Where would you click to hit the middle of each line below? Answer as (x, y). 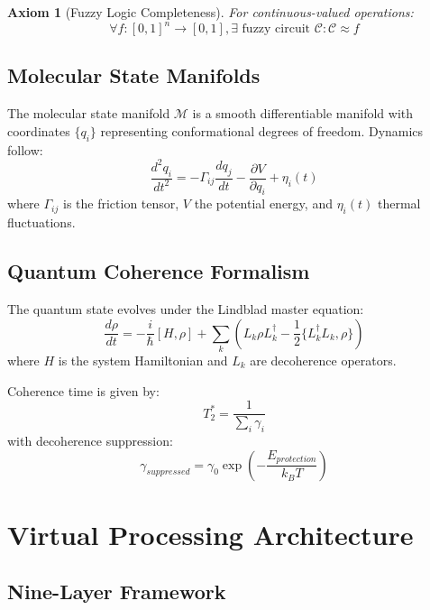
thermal (399, 203)
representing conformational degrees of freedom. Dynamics (262, 130)
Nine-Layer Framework (117, 592)
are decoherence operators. (323, 360)
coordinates (39, 130)
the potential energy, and (263, 203)
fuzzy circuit (276, 29)
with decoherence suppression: (90, 440)
